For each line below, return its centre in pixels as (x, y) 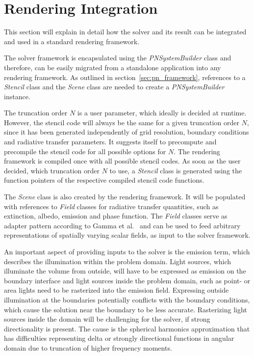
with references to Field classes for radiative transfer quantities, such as (111, 206)
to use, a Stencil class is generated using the (176, 170)
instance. (17, 96)
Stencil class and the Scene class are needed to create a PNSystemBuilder (114, 87)
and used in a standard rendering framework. (72, 41)
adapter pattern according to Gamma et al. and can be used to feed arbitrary (122, 225)
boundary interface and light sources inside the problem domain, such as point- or (127, 280)
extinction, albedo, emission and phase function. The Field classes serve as (116, 216)
